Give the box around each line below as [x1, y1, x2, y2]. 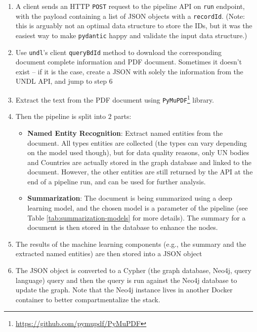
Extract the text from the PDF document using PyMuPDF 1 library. [15, 93, 214, 105]
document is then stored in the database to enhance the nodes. [27, 222, 218, 232]
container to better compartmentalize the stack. [15, 294, 161, 304]
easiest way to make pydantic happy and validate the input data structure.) [15, 30, 248, 40]
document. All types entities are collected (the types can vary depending [27, 137, 247, 148]
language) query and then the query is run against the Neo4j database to [15, 275, 237, 285]
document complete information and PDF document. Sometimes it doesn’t [15, 56, 242, 67]
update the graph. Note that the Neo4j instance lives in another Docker [15, 284, 233, 295]
